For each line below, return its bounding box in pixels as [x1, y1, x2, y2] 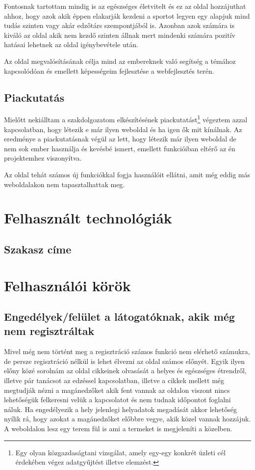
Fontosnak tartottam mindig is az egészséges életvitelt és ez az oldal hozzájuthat [4, 1, 246, 11]
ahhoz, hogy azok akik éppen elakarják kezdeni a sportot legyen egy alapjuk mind [4, 10, 250, 21]
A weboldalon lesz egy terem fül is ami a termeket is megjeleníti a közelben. [4, 423, 232, 434]
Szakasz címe [4, 241, 72, 256]
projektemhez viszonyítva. [4, 153, 82, 163]
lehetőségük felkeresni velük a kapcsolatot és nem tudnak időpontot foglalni [4, 394, 231, 405]
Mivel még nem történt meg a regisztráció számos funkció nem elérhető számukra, [4, 346, 250, 357]
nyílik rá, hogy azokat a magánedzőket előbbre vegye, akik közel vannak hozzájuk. [4, 414, 251, 424]
